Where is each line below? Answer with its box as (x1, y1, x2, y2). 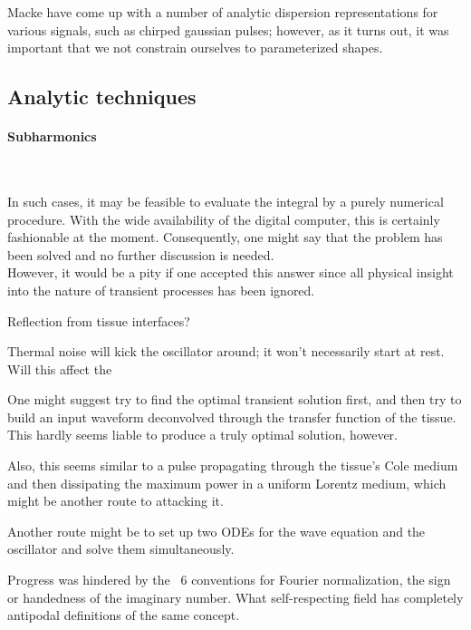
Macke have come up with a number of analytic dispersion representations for (7, 3, 438, 21)
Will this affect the (7, 359, 112, 378)
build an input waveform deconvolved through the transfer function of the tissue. (7, 407, 457, 426)
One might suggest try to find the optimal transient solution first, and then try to (7, 390, 462, 409)
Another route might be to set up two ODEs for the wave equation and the (7, 521, 426, 540)
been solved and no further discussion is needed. (7, 245, 274, 264)
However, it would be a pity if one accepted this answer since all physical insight (7, 263, 454, 282)
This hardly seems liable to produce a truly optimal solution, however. (7, 425, 398, 444)
